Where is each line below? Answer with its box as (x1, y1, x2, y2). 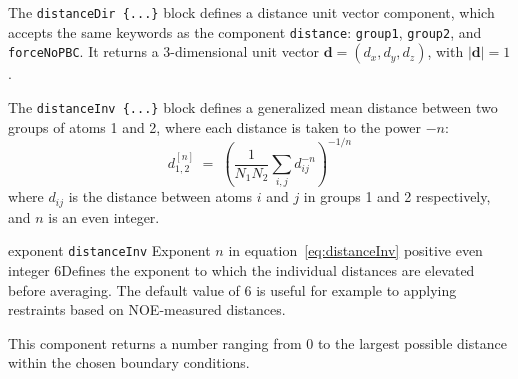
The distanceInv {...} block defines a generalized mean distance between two (8, 96, 498, 117)
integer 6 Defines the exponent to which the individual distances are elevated (8, 260, 475, 281)
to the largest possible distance (317, 332, 507, 353)
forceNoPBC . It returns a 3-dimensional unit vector (8, 41, 320, 62)
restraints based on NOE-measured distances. (8, 299, 286, 320)
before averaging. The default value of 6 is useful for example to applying (8, 279, 457, 300)
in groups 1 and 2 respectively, (303, 186, 491, 207)
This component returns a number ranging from (8, 332, 302, 353)
